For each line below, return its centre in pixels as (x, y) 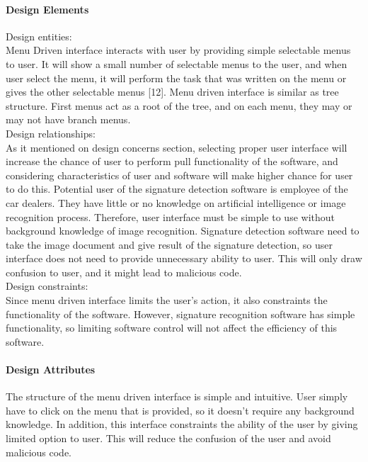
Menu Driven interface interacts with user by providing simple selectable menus (178, 50)
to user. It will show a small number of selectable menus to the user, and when (177, 63)
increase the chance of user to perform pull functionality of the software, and (172, 161)
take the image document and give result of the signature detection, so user (169, 244)
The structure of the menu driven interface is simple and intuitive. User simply (177, 396)
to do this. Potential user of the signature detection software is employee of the (177, 189)
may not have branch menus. (68, 119)
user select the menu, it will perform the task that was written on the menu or (176, 78)
